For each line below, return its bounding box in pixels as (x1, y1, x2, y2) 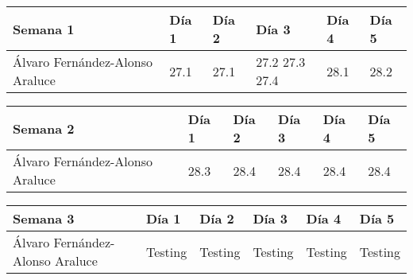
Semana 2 (13, 119, 75, 138)
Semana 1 (13, 19, 75, 38)
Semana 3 (13, 209, 75, 227)
